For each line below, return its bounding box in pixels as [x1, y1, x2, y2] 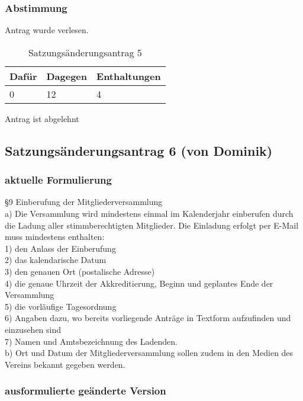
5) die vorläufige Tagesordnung [5, 300, 117, 312]
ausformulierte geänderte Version [5, 383, 166, 398]
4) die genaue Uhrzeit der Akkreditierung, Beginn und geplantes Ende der [5, 277, 273, 289]
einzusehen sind [5, 323, 62, 335]
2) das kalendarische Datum [5, 254, 107, 266]
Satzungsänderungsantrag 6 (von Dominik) [5, 141, 273, 159]
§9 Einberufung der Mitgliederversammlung [5, 195, 163, 208]
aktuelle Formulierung [5, 172, 112, 187]
